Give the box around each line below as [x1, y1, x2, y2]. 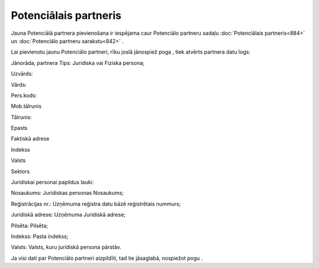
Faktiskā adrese [11, 135, 50, 142]
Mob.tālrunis [11, 103, 42, 110]
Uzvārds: [11, 70, 33, 77]
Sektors [11, 168, 30, 175]
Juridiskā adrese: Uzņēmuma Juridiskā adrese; [11, 211, 126, 218]
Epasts [11, 125, 28, 132]
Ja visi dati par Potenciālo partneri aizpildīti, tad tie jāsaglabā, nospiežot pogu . [11, 254, 203, 262]
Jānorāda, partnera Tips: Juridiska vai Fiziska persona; [11, 59, 145, 66]
